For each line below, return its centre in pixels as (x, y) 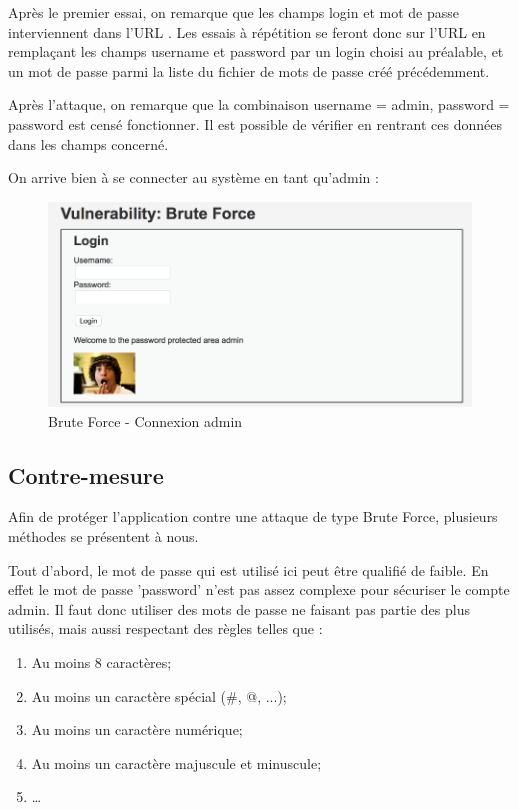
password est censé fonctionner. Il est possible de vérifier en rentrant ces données (255, 123)
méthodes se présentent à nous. (103, 536)
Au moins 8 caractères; (101, 661)
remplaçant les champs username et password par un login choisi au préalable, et (256, 51)
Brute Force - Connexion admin (145, 420)
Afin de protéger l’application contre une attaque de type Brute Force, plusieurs (253, 516)
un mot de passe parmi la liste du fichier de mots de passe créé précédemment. (249, 70)
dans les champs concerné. (88, 143)
